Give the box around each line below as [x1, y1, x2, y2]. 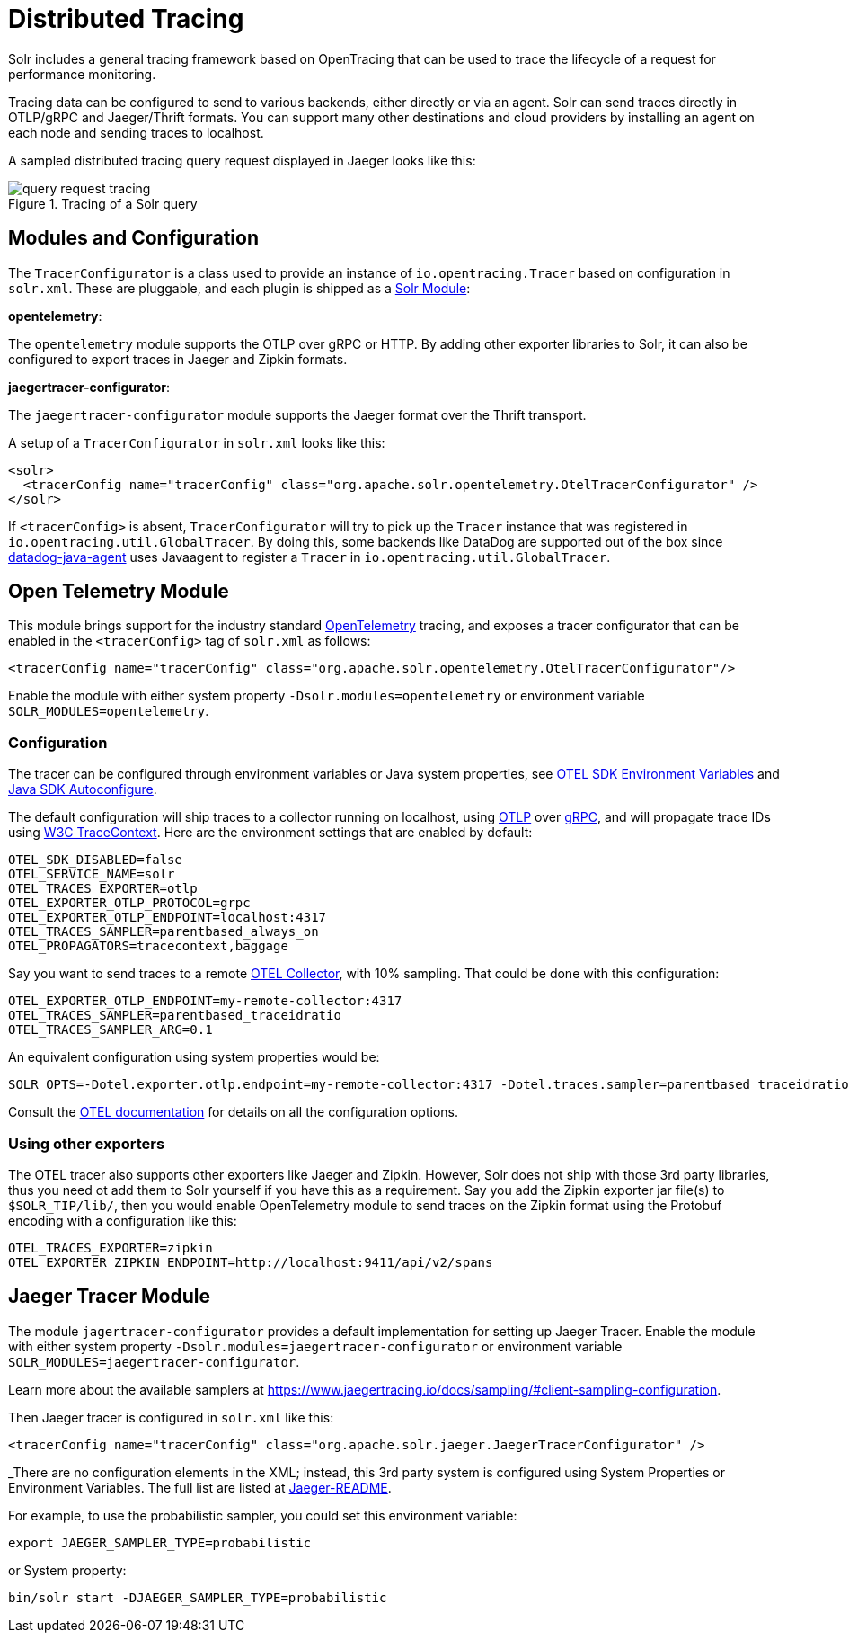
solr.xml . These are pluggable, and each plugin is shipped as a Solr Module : [8, 280, 471, 296]
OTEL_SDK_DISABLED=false [8, 852, 182, 868]
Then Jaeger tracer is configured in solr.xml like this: [8, 1409, 334, 1425]
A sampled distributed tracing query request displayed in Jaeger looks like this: [8, 152, 476, 168]
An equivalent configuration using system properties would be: [8, 1049, 380, 1065]
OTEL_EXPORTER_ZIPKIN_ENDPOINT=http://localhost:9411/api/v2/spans [8, 1254, 493, 1270]
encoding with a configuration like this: [8, 1212, 237, 1228]
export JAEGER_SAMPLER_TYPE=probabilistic [8, 1535, 312, 1550]
